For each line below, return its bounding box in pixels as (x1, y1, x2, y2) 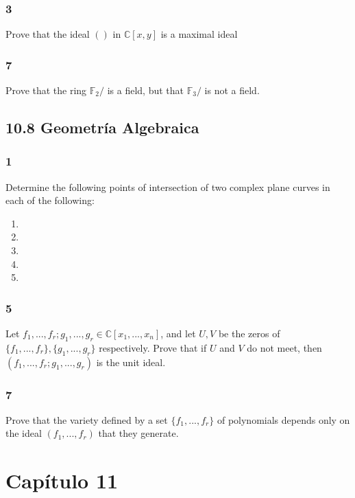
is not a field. (204, 83, 260, 98)
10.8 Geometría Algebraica (5, 117, 199, 138)
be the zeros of (218, 326, 280, 340)
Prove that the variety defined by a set (5, 412, 168, 427)
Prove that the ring (5, 83, 87, 98)
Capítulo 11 (5, 466, 119, 495)
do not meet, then (247, 340, 322, 354)
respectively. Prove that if (99, 340, 207, 354)
